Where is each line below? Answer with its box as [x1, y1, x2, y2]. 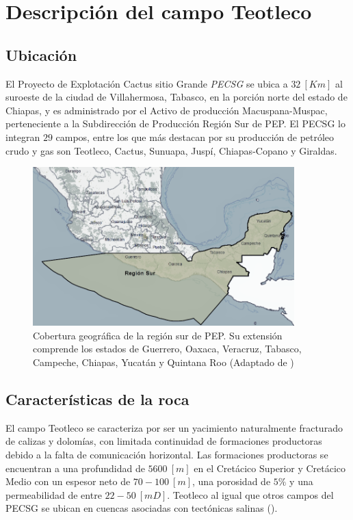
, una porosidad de [192, 474, 271, 489]
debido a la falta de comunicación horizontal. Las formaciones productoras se [5, 447, 328, 461]
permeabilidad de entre [5, 487, 102, 502]
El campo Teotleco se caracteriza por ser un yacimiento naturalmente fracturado [5, 420, 343, 434]
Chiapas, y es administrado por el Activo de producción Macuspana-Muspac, [5, 103, 328, 117]
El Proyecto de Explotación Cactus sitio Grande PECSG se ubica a [5, 76, 288, 90]
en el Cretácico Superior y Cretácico [194, 460, 346, 475]
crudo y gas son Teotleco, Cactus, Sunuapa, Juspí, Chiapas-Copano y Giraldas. [5, 143, 337, 157]
